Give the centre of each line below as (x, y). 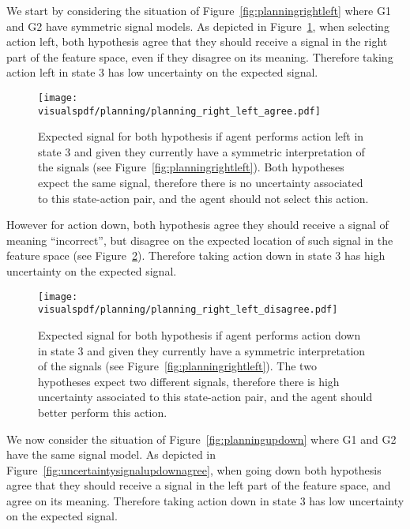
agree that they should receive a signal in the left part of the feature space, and (199, 485)
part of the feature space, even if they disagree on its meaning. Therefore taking (200, 56)
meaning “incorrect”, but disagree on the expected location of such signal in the (200, 240)
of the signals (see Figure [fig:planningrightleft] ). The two (177, 366)
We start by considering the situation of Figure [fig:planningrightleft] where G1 (199, 10)
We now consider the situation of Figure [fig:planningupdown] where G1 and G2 (201, 439)
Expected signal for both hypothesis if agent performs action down (199, 334)
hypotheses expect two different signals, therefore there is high (189, 381)
